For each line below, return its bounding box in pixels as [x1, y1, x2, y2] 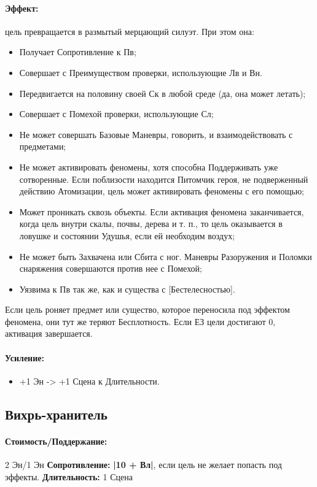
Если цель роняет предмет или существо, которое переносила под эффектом [5, 303, 290, 316]
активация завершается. [5, 327, 93, 340]
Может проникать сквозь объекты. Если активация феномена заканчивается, [19, 205, 304, 218]
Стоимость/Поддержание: [5, 434, 108, 447]
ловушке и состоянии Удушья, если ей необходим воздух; [19, 229, 235, 242]
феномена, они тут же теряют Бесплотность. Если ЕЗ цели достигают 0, [5, 315, 276, 328]
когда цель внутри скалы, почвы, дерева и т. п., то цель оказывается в [19, 217, 283, 230]
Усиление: [5, 351, 44, 364]
